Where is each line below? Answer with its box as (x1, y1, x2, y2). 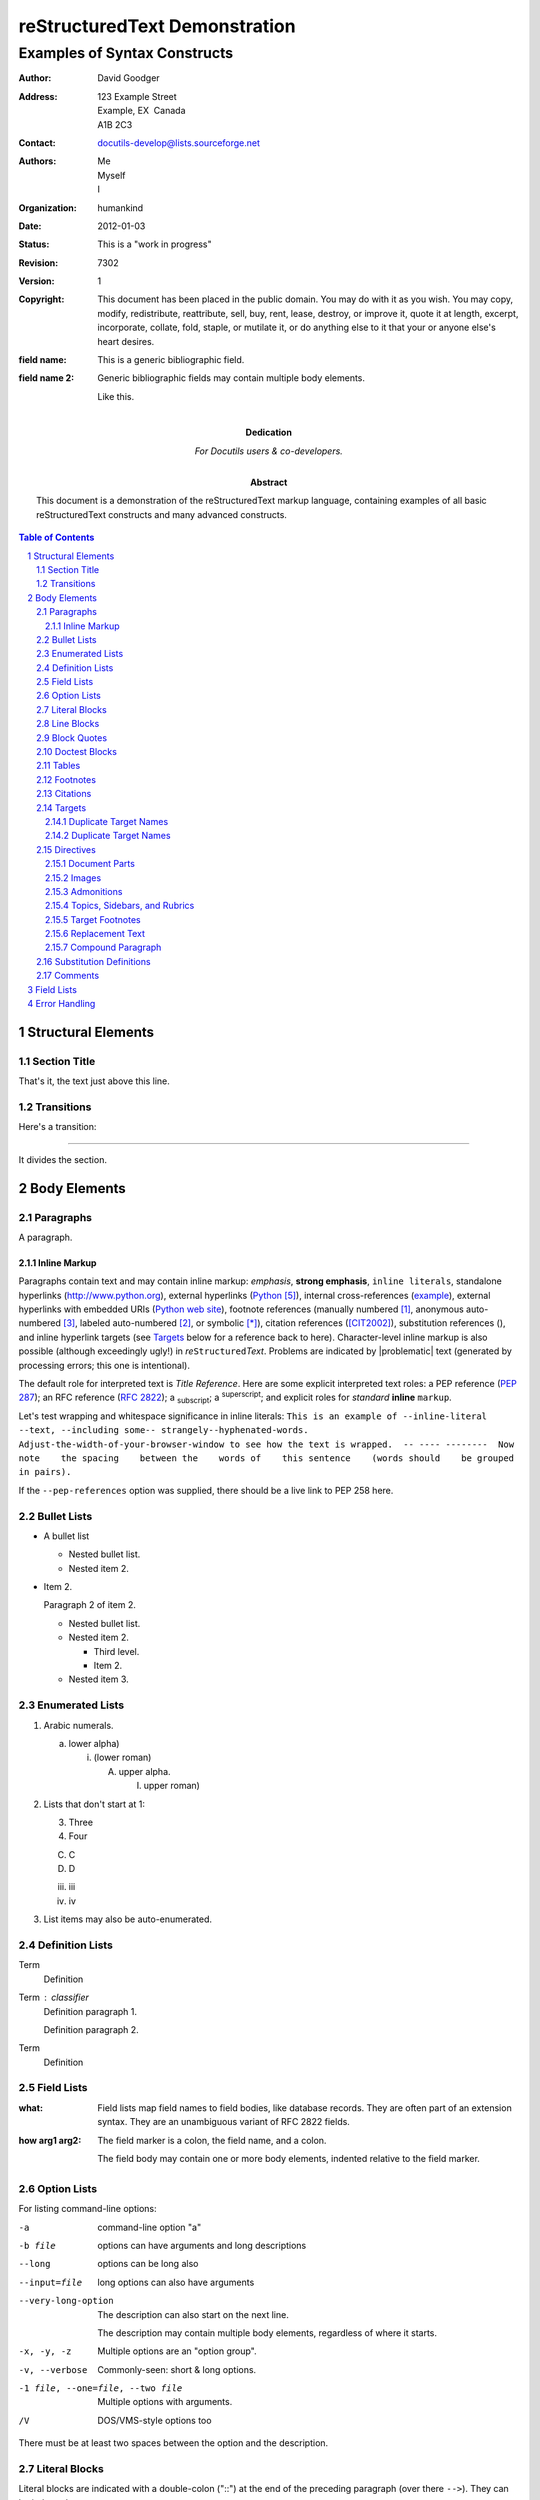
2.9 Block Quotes (36, 731, 108, 744)
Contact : (18, 136, 57, 149)
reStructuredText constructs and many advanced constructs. (36, 508, 287, 520)
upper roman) (143, 1780, 200, 1792)
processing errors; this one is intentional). (18, 1359, 190, 1371)
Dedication (245, 426, 292, 439)
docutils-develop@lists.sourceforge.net (97, 136, 260, 149)
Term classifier (18, 1991, 90, 2004)
